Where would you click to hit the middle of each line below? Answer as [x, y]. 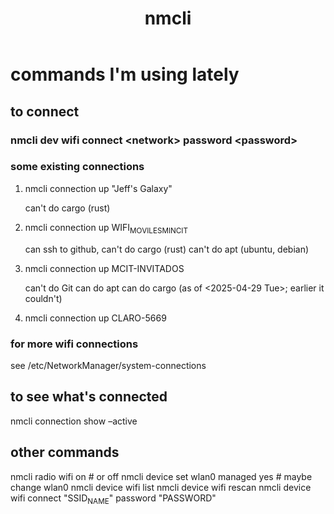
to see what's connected [89, 397]
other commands [65, 452]
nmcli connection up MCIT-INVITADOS [104, 268]
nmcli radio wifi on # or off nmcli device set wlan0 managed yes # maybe [161, 476]
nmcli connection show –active [74, 421]
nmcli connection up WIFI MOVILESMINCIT [106, 228]
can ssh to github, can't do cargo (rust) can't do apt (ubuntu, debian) [167, 249]
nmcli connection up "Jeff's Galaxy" [98, 188]
